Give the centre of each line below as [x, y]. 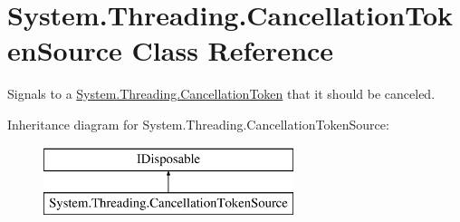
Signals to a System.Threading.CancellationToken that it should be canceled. [221, 94]
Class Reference [233, 50]
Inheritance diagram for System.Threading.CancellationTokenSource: [198, 124]
